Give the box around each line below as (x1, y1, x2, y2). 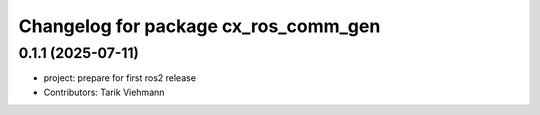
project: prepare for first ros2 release (43, 72, 197, 84)
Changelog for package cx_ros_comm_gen (18, 15, 381, 37)
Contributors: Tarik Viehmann (43, 86, 165, 98)
